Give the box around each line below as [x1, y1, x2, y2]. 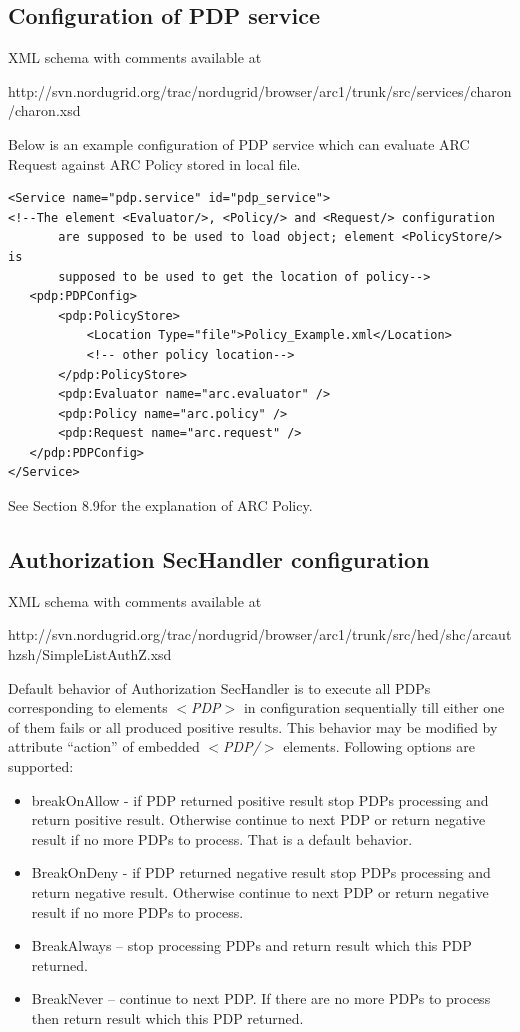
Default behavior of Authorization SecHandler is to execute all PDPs [8, 677, 431, 698]
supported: [8, 756, 74, 777]
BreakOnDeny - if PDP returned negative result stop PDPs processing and [31, 862, 491, 883]
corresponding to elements [8, 697, 168, 718]
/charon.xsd [8, 100, 81, 121]
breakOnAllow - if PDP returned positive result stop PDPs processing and [31, 789, 489, 810]
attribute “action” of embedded [8, 736, 200, 757]
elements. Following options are [283, 736, 475, 757]
